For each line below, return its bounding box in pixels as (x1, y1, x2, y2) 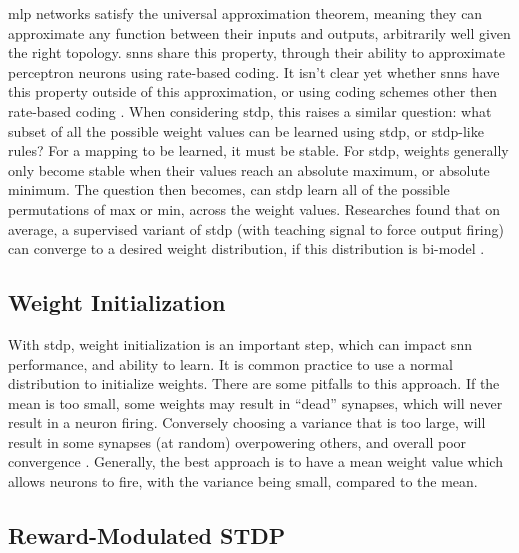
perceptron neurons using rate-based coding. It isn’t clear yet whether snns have (8, 61, 500, 82)
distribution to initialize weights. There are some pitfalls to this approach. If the (8, 373, 500, 394)
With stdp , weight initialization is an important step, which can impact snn (8, 333, 472, 354)
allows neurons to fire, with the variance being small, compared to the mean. (8, 471, 478, 492)
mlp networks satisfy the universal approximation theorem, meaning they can (8, 3, 483, 23)
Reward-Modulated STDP (8, 520, 286, 551)
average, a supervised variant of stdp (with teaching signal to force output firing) (8, 218, 504, 239)
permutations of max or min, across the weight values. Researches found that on (8, 198, 500, 219)
